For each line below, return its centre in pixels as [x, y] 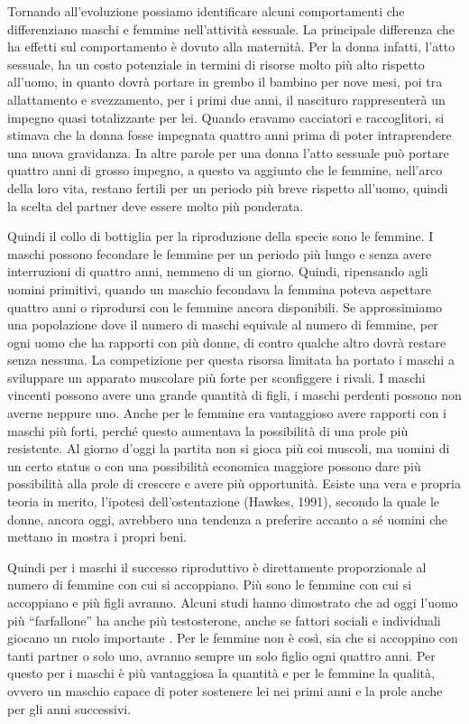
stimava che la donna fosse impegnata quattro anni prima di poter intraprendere [230, 135]
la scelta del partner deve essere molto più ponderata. [156, 205]
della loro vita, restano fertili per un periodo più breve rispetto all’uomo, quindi [228, 187]
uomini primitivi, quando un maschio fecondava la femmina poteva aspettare [220, 288]
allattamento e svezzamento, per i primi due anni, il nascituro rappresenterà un [226, 99]
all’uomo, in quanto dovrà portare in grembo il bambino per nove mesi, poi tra [225, 82]
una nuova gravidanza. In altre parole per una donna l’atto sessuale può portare [228, 152]
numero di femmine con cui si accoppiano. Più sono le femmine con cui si [210, 585]
